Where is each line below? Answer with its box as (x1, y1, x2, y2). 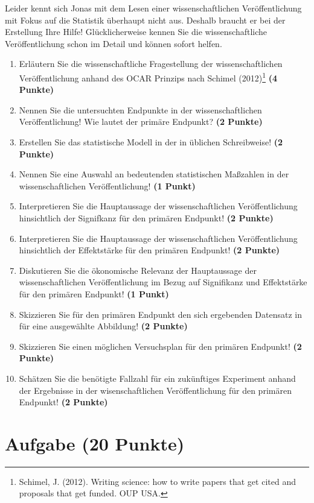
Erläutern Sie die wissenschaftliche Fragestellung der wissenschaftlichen (19, 57, 283, 70)
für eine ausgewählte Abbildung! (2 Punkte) (19, 320, 188, 332)
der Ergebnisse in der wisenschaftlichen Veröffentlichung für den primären (19, 384, 292, 396)
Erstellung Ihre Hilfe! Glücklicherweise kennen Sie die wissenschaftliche (5, 25, 267, 38)
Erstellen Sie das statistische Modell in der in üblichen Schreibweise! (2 (19, 136, 283, 148)
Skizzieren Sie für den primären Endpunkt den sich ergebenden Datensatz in (19, 308, 303, 320)
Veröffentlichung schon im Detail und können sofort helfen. (5, 37, 222, 49)
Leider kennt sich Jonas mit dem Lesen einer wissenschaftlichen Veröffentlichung (5, 2, 302, 14)
